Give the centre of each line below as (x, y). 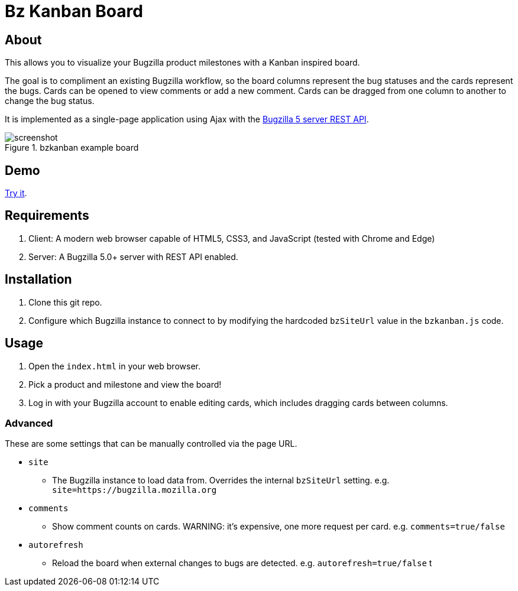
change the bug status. (50, 101)
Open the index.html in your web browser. (114, 366)
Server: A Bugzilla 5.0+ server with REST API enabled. (133, 256)
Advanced (29, 423)
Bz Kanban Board (74, 11)
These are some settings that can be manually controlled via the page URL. (151, 444)
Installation (38, 280)
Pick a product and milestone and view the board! (125, 384)
